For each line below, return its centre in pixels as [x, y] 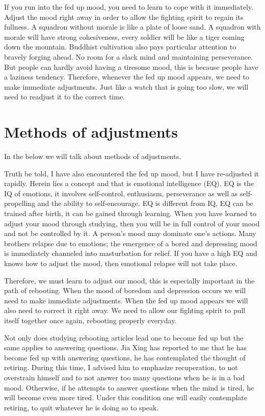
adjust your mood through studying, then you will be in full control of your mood [132, 223]
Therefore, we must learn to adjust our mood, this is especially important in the [129, 280]
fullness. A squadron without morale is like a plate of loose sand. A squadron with [132, 27]
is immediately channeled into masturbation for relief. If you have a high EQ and [131, 253]
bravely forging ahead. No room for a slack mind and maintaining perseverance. [129, 56]
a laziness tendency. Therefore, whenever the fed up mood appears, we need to [127, 77]
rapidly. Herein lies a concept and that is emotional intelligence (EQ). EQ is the [129, 183]
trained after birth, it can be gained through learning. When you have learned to [130, 213]
